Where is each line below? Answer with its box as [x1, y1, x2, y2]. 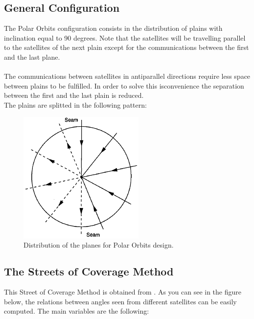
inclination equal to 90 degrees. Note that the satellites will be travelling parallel [4, 32, 246, 43]
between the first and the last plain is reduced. [4, 90, 144, 100]
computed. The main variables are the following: [4, 306, 149, 316]
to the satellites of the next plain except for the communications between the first [4, 42, 249, 52]
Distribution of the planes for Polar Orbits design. [23, 240, 174, 250]
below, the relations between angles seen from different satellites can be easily [4, 296, 237, 306]
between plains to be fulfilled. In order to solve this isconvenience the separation [4, 80, 244, 91]
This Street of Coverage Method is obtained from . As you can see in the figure [4, 286, 241, 296]
